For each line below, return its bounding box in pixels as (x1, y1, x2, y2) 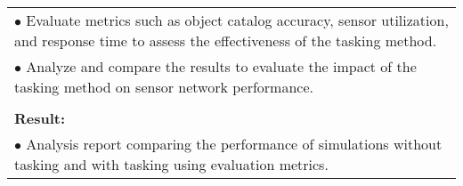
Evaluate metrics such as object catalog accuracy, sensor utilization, (26, 10, 449, 30)
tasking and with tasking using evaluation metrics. (14, 154, 329, 174)
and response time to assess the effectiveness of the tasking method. (14, 30, 437, 51)
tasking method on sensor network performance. (14, 77, 314, 97)
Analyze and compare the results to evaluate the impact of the (26, 56, 417, 77)
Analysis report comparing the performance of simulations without (26, 133, 443, 154)
